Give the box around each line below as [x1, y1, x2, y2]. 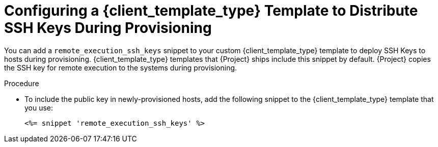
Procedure [4, 79, 39, 88]
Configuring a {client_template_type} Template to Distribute [4, 2, 418, 19]
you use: [24, 103, 53, 112]
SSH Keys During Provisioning [4, 19, 212, 36]
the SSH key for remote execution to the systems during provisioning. [4, 63, 237, 72]
